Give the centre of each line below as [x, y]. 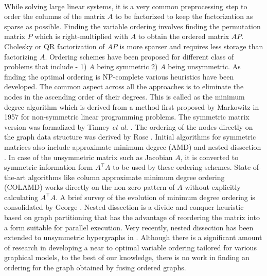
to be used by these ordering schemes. [172, 167]
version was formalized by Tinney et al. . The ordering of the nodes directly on [129, 126]
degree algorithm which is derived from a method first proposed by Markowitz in [132, 106]
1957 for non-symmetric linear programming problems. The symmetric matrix [127, 117]
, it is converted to [209, 157]
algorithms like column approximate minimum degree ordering [126, 177]
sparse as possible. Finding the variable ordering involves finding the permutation [132, 26]
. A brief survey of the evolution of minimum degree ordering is [155, 197]
